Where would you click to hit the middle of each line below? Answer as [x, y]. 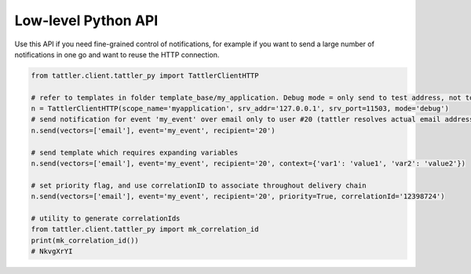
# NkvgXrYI [52, 252]
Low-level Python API [86, 20]
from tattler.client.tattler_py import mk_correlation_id [145, 229]
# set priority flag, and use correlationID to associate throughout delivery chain [199, 185]
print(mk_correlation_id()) [85, 240]
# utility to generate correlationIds [106, 219]
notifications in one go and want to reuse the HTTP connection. [117, 54]
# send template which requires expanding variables [135, 152]
